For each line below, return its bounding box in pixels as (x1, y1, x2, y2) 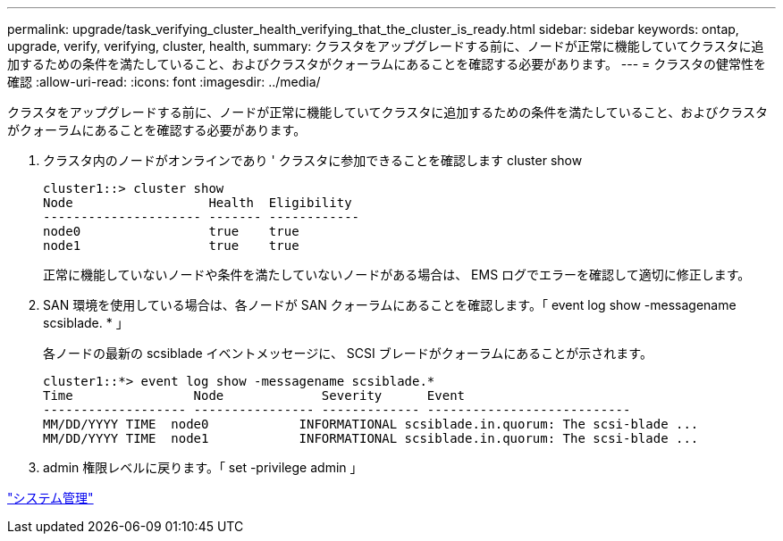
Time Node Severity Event (43, 388, 466, 403)
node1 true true (43, 238, 299, 253)
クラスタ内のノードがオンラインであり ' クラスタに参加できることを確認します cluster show (43, 153, 583, 168)
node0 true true (43, 224, 299, 238)
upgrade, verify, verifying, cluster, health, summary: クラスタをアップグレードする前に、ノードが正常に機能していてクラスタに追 (7, 38, 764, 54)
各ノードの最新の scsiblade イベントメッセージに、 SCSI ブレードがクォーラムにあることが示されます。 (43, 345, 652, 361)
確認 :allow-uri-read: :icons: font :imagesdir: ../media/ (7, 74, 321, 89)
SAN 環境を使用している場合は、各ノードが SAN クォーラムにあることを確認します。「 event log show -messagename (43, 297, 737, 312)
